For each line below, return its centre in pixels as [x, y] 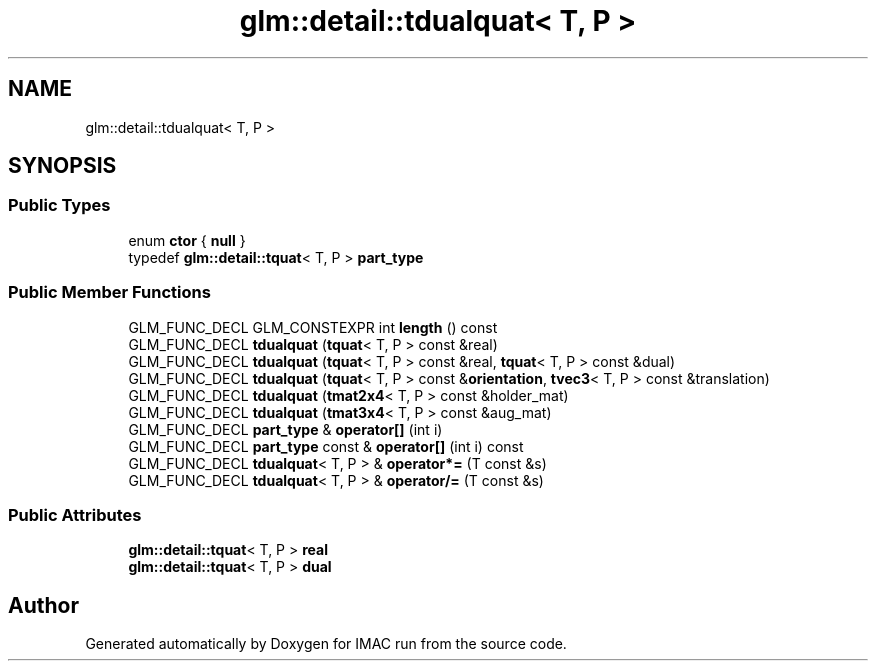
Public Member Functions [109, 292]
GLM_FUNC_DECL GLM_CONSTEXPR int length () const [313, 327]
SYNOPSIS [62, 166]
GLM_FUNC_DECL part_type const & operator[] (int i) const [326, 446]
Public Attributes [75, 514]
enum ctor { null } [187, 240]
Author [43, 605]
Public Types [59, 205]
